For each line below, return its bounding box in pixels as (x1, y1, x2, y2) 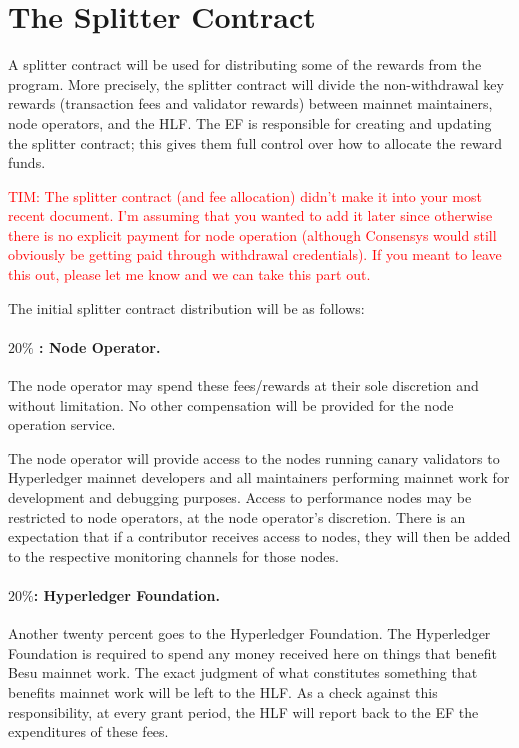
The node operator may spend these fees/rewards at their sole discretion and (8, 375, 479, 396)
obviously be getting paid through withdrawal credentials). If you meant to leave (8, 244, 502, 265)
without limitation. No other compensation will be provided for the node (8, 394, 454, 415)
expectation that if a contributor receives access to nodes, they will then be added (8, 526, 511, 547)
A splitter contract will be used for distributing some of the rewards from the (8, 54, 482, 75)
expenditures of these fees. (8, 721, 169, 742)
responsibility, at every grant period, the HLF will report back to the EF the (8, 701, 479, 722)
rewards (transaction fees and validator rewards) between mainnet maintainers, (8, 93, 493, 114)
